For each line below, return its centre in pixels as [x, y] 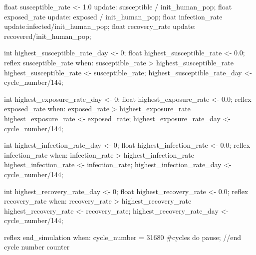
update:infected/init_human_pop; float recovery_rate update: [100, 26]
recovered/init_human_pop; [48, 36]
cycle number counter [37, 247]
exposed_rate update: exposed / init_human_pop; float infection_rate [113, 16]
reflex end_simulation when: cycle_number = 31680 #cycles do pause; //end [123, 237]
